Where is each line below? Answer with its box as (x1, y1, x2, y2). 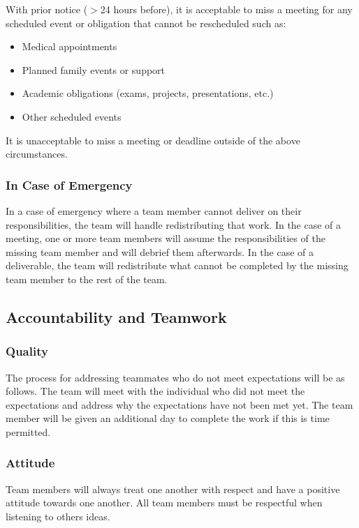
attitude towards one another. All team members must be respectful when (6, 495, 323, 510)
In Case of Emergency (6, 176, 133, 193)
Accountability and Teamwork (6, 306, 227, 327)
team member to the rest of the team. (6, 271, 168, 286)
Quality (6, 342, 48, 360)
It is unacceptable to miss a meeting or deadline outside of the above (6, 133, 300, 147)
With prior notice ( (6, 2, 88, 16)
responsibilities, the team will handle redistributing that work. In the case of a (6, 217, 342, 232)
